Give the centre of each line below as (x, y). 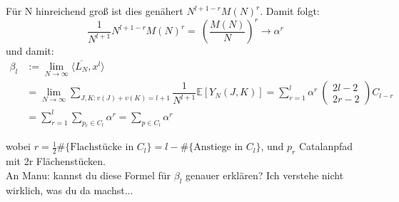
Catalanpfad (326, 146)
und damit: (30, 51)
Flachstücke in (102, 148)
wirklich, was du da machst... (70, 190)
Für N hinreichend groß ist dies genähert (95, 11)
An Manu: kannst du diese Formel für (89, 175)
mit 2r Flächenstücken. (56, 161)
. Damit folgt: (290, 11)
